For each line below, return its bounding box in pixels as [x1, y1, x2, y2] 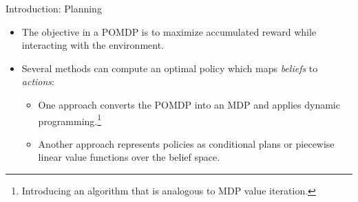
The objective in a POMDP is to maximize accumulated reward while [21, 24, 317, 38]
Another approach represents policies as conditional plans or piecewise [38, 136, 335, 150]
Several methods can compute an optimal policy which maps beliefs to [21, 60, 318, 75]
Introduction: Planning [6, 1, 102, 15]
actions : [21, 74, 54, 89]
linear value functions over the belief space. [38, 150, 220, 164]
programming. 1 [38, 111, 102, 128]
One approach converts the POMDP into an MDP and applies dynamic [38, 97, 340, 111]
